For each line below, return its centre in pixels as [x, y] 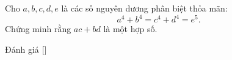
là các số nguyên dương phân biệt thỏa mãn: [144, 8]
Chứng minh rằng [38, 29]
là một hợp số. [130, 29]
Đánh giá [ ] [26, 49]
